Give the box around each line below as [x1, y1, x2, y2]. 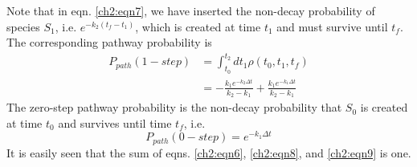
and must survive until [276, 18, 388, 35]
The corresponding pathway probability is [6, 34, 212, 51]
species [6, 18, 40, 35]
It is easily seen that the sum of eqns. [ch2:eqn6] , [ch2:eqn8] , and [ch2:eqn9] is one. [6, 144, 411, 161]
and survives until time [58, 114, 172, 131]
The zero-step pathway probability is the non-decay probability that [6, 99, 342, 116]
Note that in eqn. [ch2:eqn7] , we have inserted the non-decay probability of [6, 2, 375, 18]
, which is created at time [135, 18, 261, 35]
